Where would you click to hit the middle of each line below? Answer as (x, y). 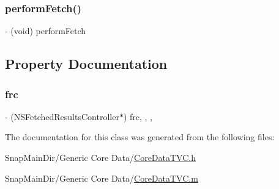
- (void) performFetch (46, 31)
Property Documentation (86, 64)
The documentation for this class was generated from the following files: (140, 137)
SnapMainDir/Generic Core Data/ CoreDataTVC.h (100, 157)
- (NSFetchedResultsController (62, 116)
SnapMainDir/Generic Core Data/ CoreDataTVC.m (102, 178)
